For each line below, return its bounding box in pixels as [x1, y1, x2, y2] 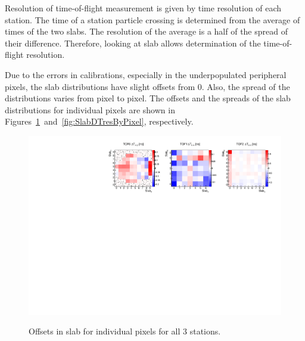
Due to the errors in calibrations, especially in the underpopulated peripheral [5, 68, 287, 80]
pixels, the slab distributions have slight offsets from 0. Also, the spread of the [5, 80, 290, 92]
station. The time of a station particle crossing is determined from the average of [5, 13, 300, 26]
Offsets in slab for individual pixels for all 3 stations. [29, 325, 221, 337]
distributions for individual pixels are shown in [5, 103, 175, 116]
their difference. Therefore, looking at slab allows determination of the [5, 36, 261, 49]
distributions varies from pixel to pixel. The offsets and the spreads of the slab [5, 92, 291, 104]
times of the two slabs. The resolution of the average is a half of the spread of [5, 25, 288, 38]
